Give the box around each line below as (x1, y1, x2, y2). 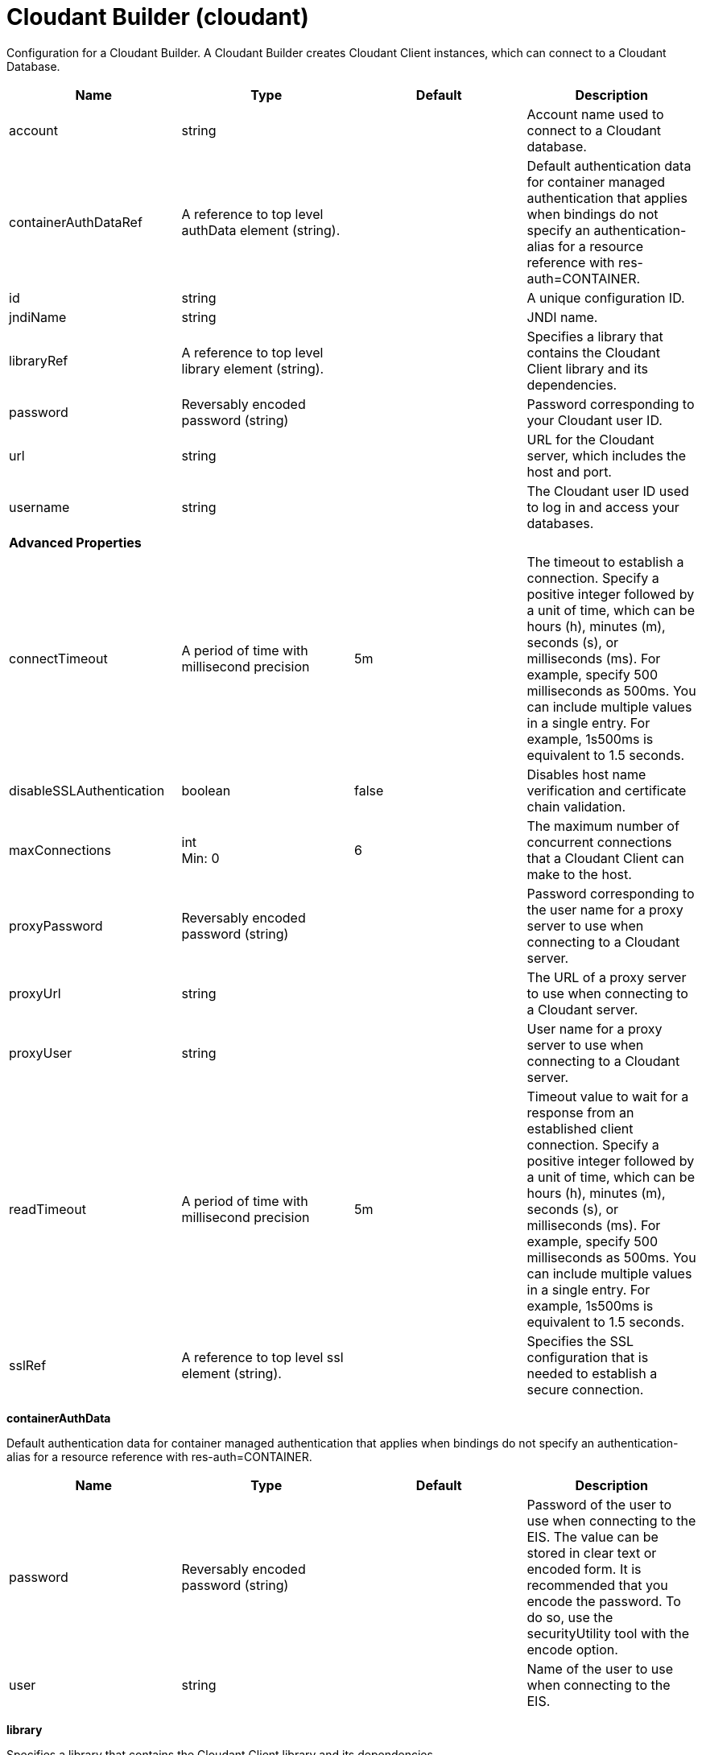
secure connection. (526, 1381, 644, 1398)
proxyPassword (9, 917, 103, 934)
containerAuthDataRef (9, 213, 142, 230)
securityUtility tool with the (526, 1625, 690, 1641)
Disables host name (526, 766, 646, 783)
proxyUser (9, 1044, 72, 1061)
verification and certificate (526, 782, 687, 799)
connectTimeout (9, 650, 108, 667)
